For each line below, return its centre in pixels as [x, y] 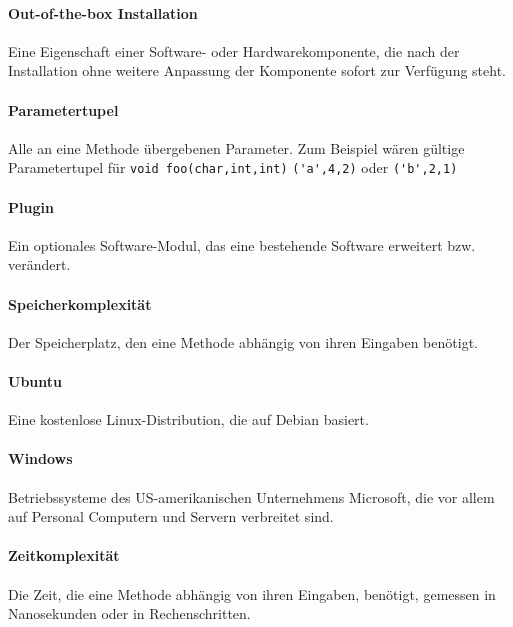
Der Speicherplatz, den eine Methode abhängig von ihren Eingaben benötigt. [243, 341]
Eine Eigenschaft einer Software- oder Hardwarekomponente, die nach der [234, 50]
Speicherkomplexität [80, 303]
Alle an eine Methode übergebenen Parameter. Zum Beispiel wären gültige [236, 147]
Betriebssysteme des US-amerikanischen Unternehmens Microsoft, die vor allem [251, 496]
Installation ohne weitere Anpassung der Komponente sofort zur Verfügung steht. [257, 70]
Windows [40, 458]
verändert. [39, 264]
